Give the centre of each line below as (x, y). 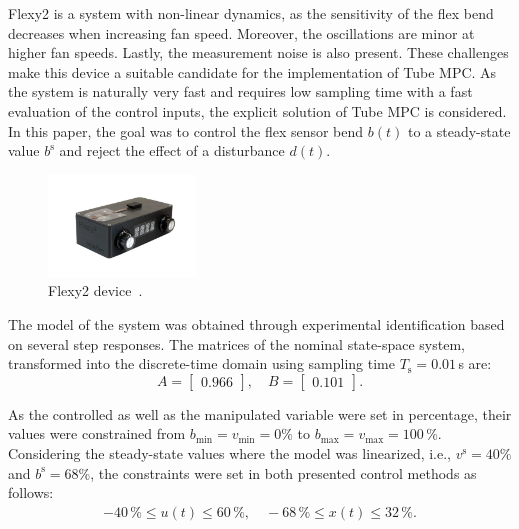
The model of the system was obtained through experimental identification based (256, 323)
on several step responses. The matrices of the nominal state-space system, (236, 343)
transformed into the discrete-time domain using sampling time (201, 363)
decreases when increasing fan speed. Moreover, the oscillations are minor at (241, 32)
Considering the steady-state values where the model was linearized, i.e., (230, 452)
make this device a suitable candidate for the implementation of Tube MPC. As (252, 71)
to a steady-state (459, 130)
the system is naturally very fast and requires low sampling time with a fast (240, 91)
